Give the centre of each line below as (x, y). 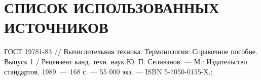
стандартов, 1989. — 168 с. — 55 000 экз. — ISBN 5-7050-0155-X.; (108, 71)
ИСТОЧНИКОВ (56, 27)
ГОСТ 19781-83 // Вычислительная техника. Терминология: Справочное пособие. (131, 51)
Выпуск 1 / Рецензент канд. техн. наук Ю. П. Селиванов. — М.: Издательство (126, 61)
